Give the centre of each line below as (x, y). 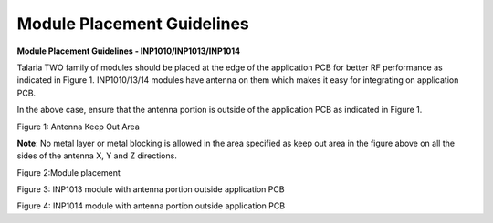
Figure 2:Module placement (68, 172)
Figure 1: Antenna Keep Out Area (79, 127)
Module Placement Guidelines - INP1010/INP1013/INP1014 (129, 51)
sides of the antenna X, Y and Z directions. (97, 156)
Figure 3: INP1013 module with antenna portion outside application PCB (151, 189)
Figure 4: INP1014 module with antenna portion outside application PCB (151, 206)
